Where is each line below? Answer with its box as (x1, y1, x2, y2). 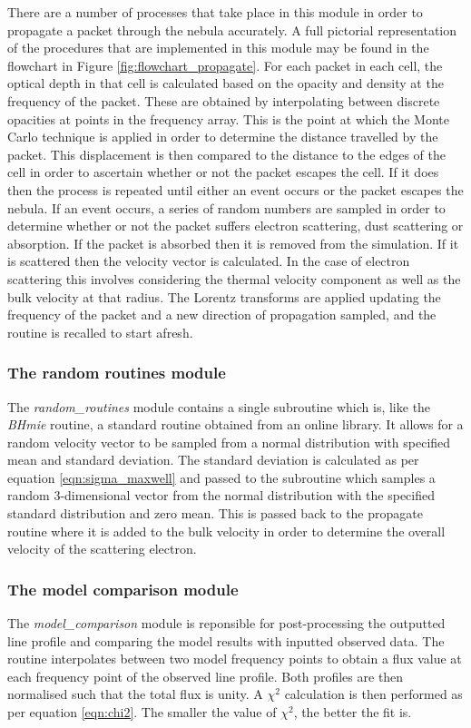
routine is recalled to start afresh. (7, 322, 193, 341)
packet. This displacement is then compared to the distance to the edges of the (7, 144, 446, 163)
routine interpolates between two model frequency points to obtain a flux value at (7, 649, 462, 668)
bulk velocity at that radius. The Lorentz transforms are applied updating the (7, 287, 441, 306)
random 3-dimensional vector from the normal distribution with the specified (7, 486, 436, 505)
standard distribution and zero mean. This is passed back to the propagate (7, 504, 423, 523)
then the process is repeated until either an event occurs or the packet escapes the (7, 180, 464, 199)
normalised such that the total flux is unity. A (7, 684, 263, 703)
